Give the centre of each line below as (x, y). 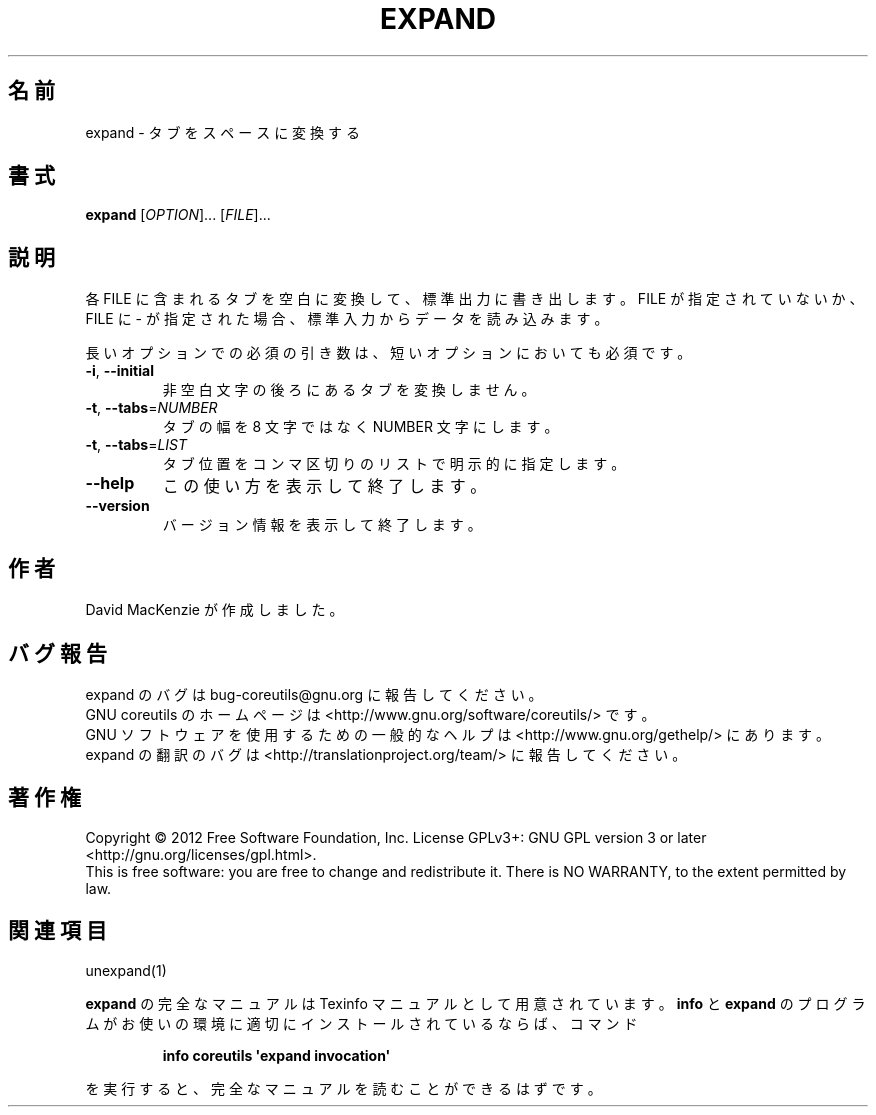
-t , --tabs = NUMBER (151, 408)
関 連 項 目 (57, 931)
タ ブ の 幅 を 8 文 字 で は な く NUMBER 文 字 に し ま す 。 (360, 427)
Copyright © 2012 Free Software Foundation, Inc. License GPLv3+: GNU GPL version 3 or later (396, 837)
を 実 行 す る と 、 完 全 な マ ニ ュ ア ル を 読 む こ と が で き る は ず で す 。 (343, 1088)
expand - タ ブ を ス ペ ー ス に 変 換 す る (222, 132)
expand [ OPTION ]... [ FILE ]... (178, 215)
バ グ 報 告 (57, 653)
